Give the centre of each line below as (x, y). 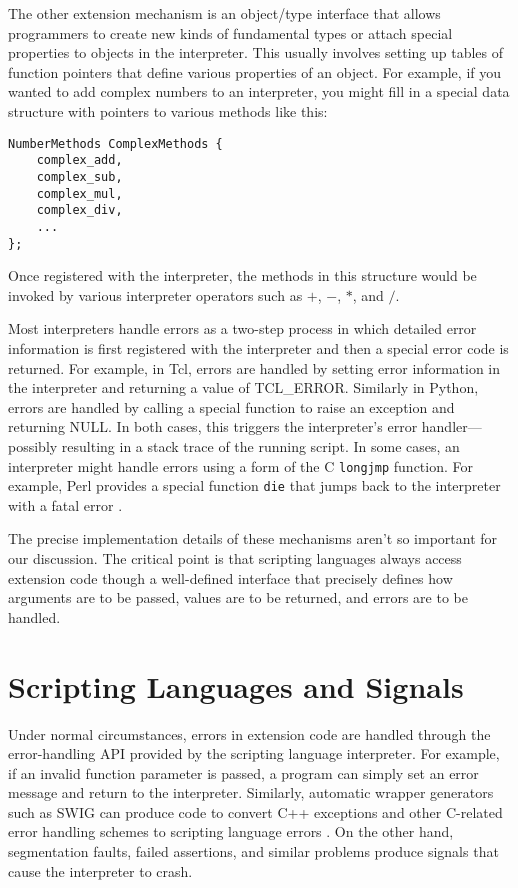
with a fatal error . (65, 504)
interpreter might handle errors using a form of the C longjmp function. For (240, 465)
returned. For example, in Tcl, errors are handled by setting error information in (254, 367)
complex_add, (79, 160)
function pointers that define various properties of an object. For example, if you (255, 71)
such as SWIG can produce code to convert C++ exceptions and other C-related (255, 811)
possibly (33, 445)
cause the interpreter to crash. (100, 870)
